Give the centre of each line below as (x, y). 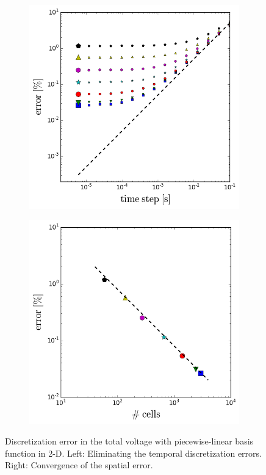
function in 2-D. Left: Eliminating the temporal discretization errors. (133, 453)
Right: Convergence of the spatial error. (79, 465)
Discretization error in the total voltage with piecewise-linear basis (129, 441)
